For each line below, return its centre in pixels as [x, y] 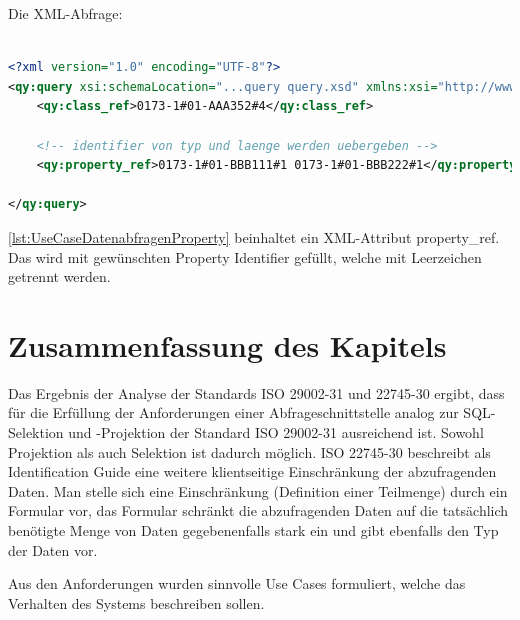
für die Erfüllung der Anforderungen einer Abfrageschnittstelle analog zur [233, 412]
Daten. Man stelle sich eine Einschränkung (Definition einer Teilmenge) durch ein [258, 490]
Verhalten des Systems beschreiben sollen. [136, 602]
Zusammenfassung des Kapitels [227, 344]
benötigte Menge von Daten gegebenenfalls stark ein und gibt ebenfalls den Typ [253, 530]
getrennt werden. [59, 276]
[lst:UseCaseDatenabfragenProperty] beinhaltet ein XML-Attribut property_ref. [254, 236]
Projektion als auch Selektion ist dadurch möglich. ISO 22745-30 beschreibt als [249, 451]
